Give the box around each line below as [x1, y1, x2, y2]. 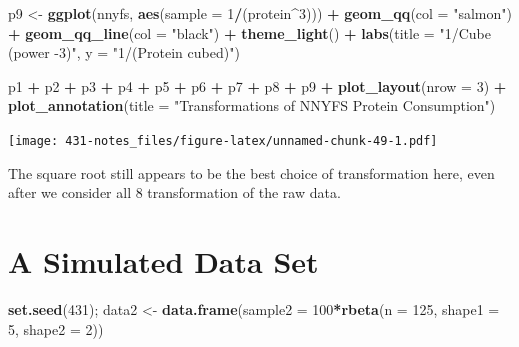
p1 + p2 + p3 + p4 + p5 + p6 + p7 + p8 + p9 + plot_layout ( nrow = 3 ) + [8, 75, 507, 96]
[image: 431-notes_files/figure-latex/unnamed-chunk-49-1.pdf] [8, 133, 438, 148]
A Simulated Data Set [8, 241, 319, 281]
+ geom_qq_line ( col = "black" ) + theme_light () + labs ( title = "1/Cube [8, 22, 491, 43]
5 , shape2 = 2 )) [8, 318, 104, 339]
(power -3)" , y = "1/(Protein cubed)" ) [8, 42, 240, 63]
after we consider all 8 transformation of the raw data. [8, 182, 341, 203]
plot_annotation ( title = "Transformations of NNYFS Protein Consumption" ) [8, 95, 496, 116]
